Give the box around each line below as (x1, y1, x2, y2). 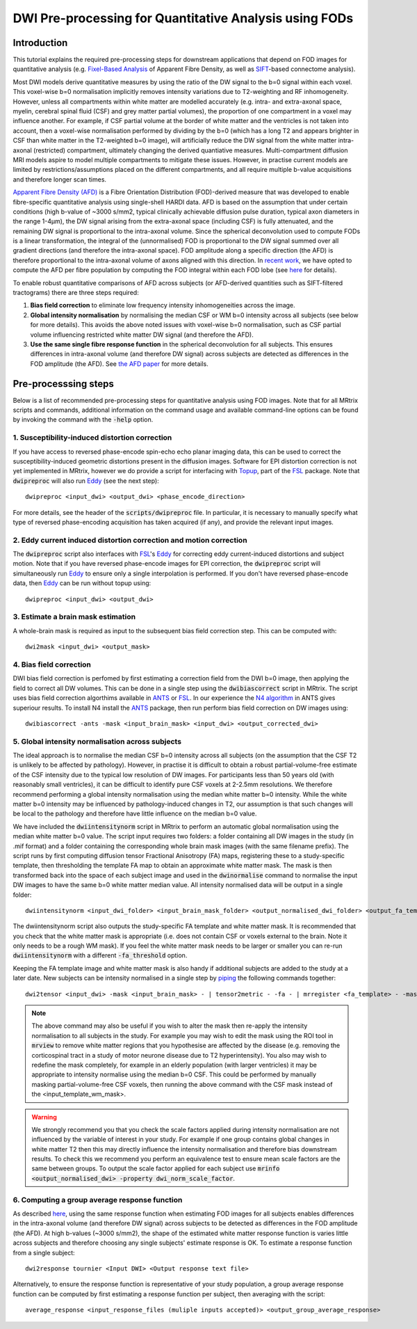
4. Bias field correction (13, 660, 92, 669)
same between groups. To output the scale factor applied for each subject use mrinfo (31, 1164, 280, 1172)
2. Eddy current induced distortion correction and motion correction (13, 535, 247, 545)
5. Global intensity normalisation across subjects (13, 736, 182, 746)
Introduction (13, 37, 68, 49)
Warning (31, 1113, 57, 1121)
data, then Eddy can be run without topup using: (13, 579, 152, 587)
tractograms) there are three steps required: (13, 289, 139, 297)
